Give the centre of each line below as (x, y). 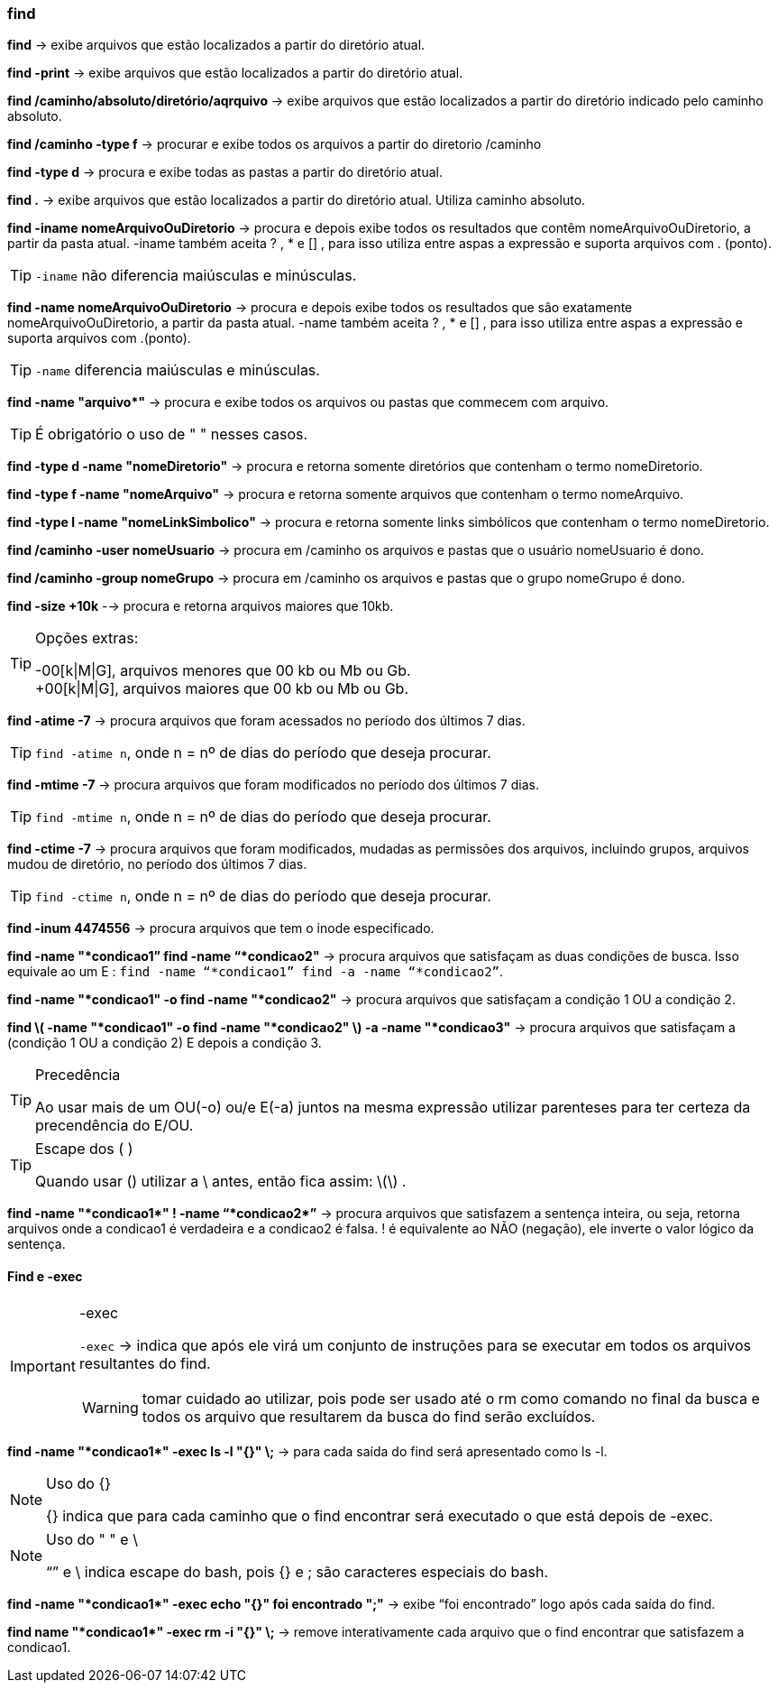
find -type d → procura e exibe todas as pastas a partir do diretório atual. (225, 172)
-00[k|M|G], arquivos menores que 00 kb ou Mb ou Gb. (223, 671)
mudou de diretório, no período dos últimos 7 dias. (157, 864)
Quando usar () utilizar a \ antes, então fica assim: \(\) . (221, 1182)
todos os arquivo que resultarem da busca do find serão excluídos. (369, 1416)
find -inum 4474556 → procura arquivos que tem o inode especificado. (221, 928)
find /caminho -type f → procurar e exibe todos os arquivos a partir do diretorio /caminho (275, 144)
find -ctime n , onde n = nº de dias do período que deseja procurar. (263, 896)
